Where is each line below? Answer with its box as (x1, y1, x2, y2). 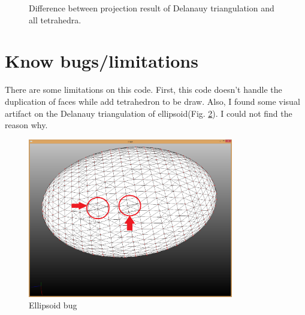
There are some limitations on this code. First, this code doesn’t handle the (5, 83, 282, 96)
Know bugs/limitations (5, 49, 198, 73)
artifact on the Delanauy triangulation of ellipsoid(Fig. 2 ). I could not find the (5, 107, 292, 119)
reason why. (5, 119, 48, 131)
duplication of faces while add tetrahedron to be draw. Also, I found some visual (5, 95, 300, 107)
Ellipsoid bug (29, 299, 77, 311)
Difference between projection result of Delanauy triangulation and (29, 2, 274, 14)
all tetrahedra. (29, 13, 81, 26)
